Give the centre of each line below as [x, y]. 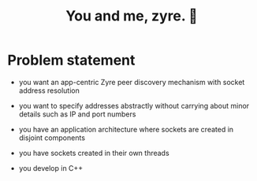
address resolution [49, 90]
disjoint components [52, 138]
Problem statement [71, 60]
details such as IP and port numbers [77, 114]
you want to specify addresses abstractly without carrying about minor [134, 105]
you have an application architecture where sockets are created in [126, 129]
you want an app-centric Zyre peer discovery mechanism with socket [132, 82]
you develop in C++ [51, 168]
